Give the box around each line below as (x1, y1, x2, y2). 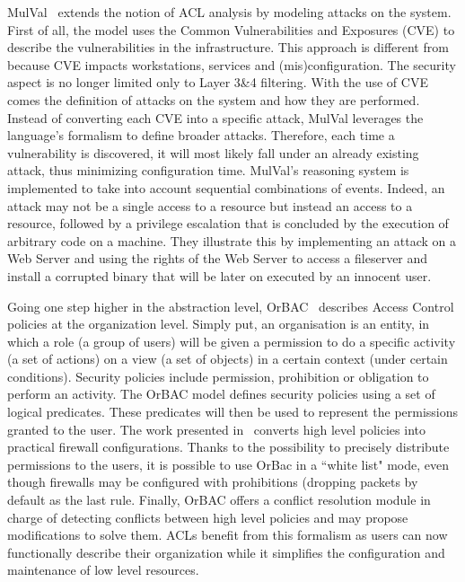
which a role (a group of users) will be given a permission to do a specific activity (7, 331, 456, 350)
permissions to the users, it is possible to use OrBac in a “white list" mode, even (7, 454, 449, 473)
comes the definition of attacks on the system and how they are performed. (7, 90, 420, 109)
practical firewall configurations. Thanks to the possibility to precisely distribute (7, 437, 450, 456)
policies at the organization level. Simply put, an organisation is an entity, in (7, 314, 430, 333)
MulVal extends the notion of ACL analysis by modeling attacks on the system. (7, 3, 452, 21)
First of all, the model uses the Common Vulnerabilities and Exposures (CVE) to (7, 20, 455, 39)
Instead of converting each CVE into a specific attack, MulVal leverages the (7, 108, 424, 127)
